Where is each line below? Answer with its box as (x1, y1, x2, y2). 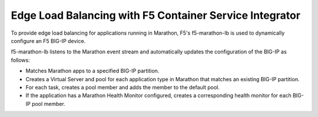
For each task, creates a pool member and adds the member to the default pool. (25, 83, 220, 91)
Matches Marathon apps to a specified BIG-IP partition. (25, 68, 160, 75)
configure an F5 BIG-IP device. (11, 37, 86, 44)
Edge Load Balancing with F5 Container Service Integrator (11, 9, 300, 22)
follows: (11, 56, 30, 63)
